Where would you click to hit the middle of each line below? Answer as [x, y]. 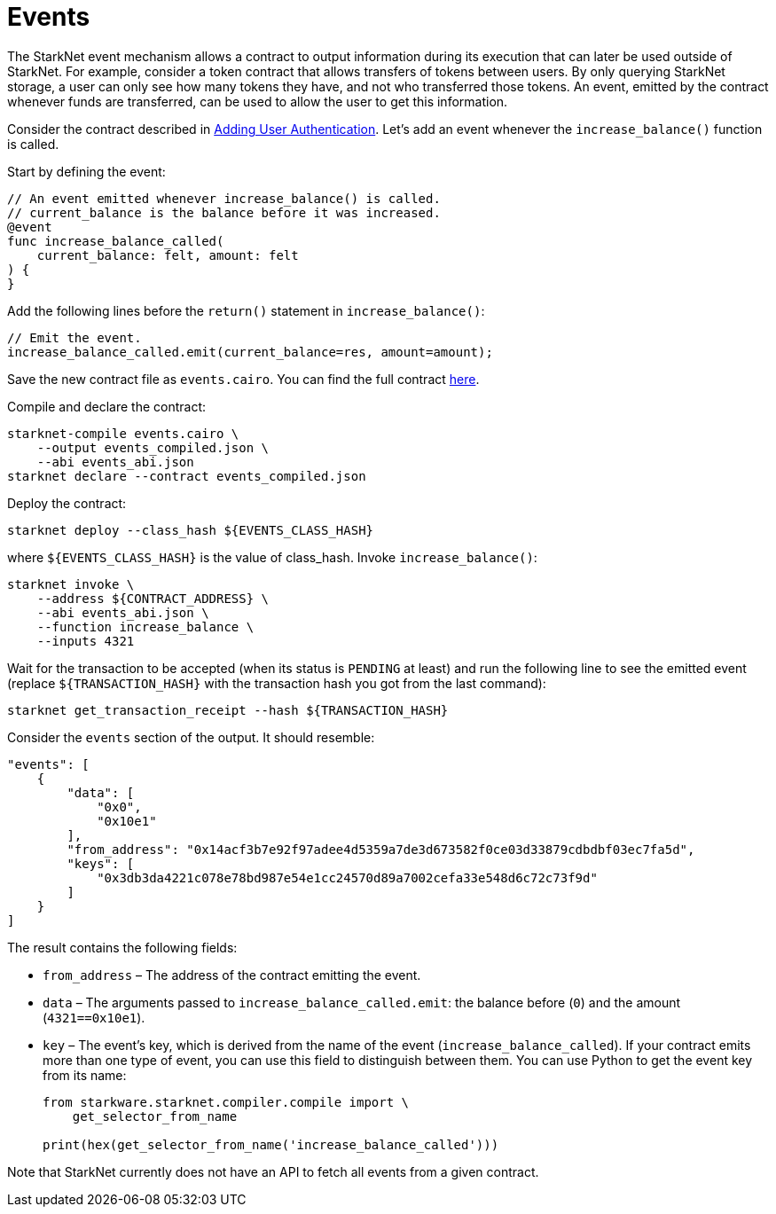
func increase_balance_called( [116, 241]
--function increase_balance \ [145, 627]
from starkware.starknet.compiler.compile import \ [226, 1102]
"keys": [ [101, 863]
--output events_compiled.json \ [153, 447]
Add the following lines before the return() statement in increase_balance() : [246, 310]
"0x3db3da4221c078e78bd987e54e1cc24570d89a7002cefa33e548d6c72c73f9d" [347, 877]
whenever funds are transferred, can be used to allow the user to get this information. [258, 101]
